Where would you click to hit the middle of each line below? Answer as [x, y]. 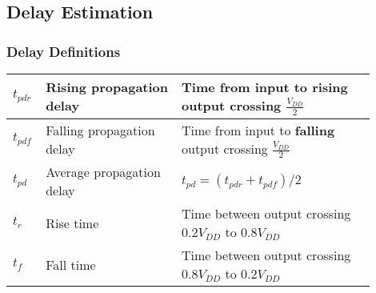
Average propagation [103, 172]
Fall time [71, 264]
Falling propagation [100, 130]
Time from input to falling [258, 130]
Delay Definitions [64, 51]
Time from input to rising [265, 87]
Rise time [72, 223]
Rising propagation [107, 87]
